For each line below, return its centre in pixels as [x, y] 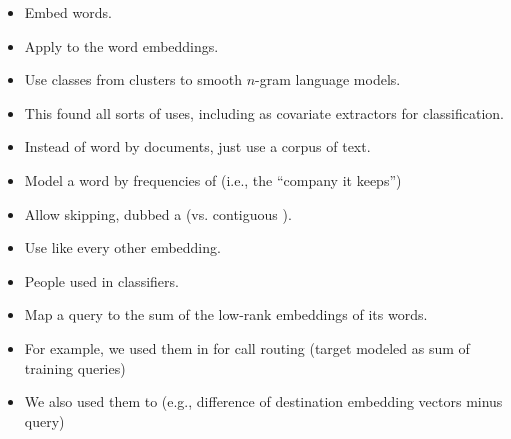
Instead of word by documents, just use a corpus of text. [197, 146]
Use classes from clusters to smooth [133, 79]
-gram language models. [328, 79]
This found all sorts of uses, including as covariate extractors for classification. [264, 112]
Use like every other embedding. [122, 247]
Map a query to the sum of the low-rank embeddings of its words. [226, 314]
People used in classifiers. [101, 280]
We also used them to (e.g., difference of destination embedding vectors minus [263, 401]
